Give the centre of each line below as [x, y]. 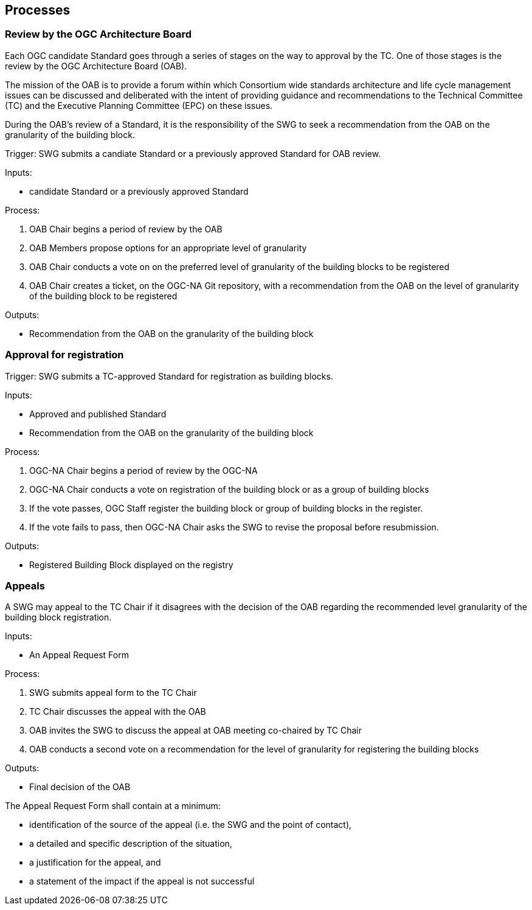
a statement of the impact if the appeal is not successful [142, 881]
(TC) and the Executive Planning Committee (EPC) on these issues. [139, 105]
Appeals [25, 585]
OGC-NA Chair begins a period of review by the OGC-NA [143, 470]
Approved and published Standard [98, 414]
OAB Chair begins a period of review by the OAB [126, 229]
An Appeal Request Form [79, 655]
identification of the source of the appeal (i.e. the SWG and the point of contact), [191, 825]
